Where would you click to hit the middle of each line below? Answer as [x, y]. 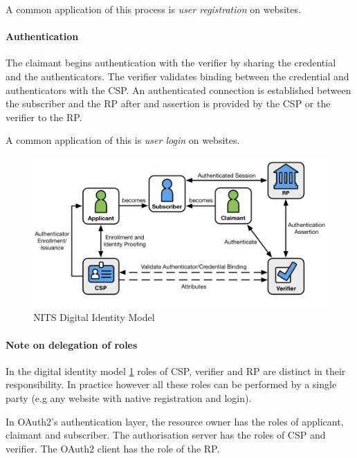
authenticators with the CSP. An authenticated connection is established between [178, 90]
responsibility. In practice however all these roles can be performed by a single [171, 384]
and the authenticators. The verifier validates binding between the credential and [177, 76]
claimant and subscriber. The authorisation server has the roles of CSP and [166, 435]
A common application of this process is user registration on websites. [153, 9]
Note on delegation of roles [72, 344]
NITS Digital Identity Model [94, 317]
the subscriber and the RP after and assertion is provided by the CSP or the [168, 103]
